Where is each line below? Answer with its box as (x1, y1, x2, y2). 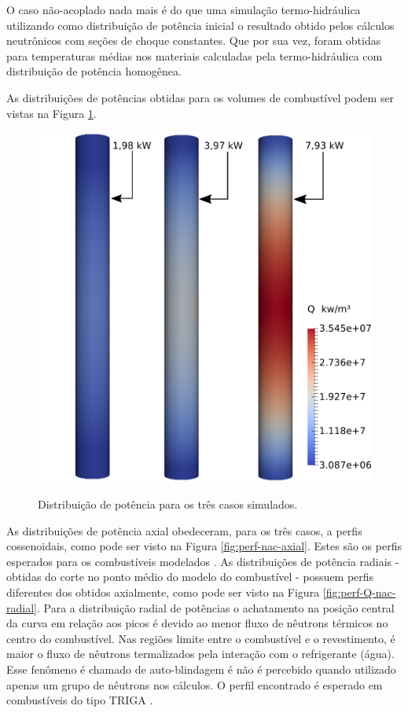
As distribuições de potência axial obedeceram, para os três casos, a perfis (6, 522, 362, 538)
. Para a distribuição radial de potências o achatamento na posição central (36, 599, 395, 616)
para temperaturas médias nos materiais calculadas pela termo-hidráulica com (6, 47, 383, 64)
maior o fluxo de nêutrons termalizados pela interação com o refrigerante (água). (6, 645, 395, 662)
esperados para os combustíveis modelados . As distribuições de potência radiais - (6, 553, 399, 569)
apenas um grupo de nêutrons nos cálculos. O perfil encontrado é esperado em (6, 676, 383, 693)
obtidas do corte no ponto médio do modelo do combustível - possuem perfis (6, 568, 374, 585)
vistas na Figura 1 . (6, 105, 97, 121)
